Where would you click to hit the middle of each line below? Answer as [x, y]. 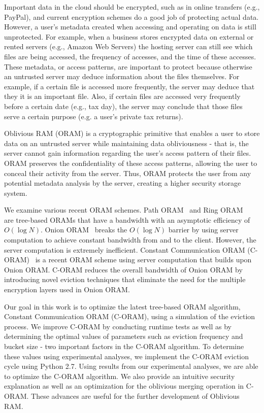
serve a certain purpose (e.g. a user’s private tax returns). [94, 116]
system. [16, 193]
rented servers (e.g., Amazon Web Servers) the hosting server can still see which [128, 46]
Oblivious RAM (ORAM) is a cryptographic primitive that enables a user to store [132, 133]
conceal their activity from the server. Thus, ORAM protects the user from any [128, 173]
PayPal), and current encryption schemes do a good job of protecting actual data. [131, 16]
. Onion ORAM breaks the [84, 230]
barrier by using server [203, 230]
